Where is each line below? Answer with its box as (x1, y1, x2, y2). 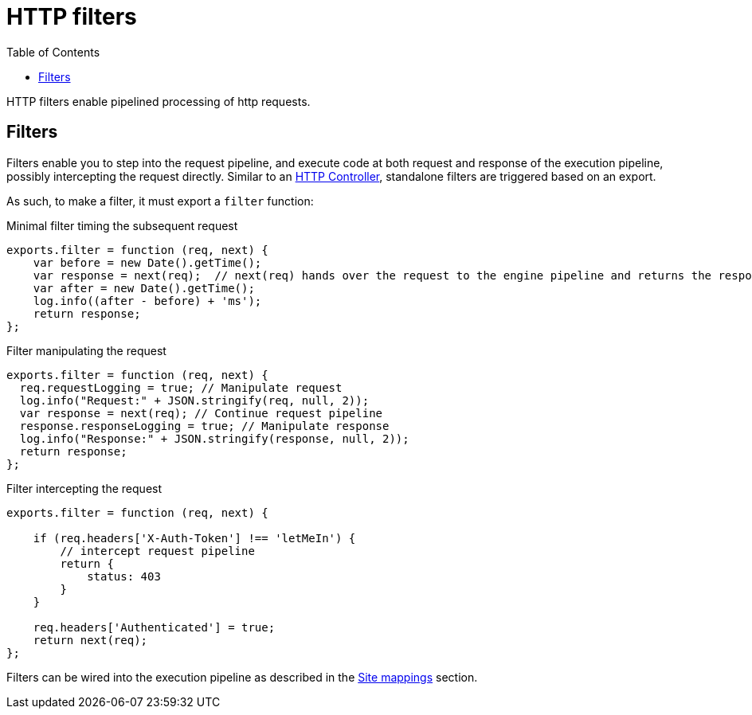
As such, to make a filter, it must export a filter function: (6, 193, 314, 208)
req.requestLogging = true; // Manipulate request (19, 381, 343, 394)
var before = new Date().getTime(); (33, 256, 262, 269)
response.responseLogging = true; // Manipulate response (19, 419, 390, 432)
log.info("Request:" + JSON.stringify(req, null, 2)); (19, 393, 370, 407)
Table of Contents (6, 45, 100, 59)
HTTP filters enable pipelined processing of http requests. (6, 94, 311, 108)
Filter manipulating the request (6, 343, 166, 357)
